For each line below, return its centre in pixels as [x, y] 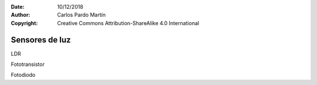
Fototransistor [28, 65]
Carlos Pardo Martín [81, 15]
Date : [18, 7]
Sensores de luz [41, 40]
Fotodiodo [23, 75]
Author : [21, 15]
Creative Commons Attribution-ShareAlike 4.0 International [128, 23]
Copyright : [24, 23]
